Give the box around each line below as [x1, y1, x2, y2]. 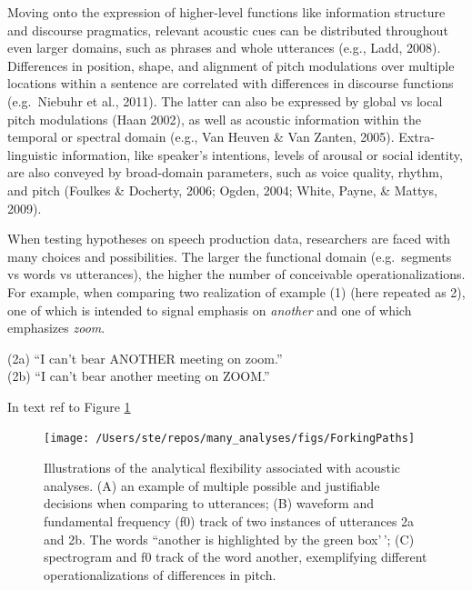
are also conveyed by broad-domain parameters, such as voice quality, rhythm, [7, 163, 443, 182]
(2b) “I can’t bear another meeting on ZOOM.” [7, 366, 270, 385]
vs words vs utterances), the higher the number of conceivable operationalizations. [7, 265, 466, 284]
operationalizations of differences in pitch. [44, 565, 276, 584]
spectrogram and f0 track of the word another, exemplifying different [44, 547, 427, 566]
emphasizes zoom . [7, 318, 105, 337]
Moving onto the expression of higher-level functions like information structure [7, 3, 446, 21]
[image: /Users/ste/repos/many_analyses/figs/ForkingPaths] [44, 432, 416, 445]
